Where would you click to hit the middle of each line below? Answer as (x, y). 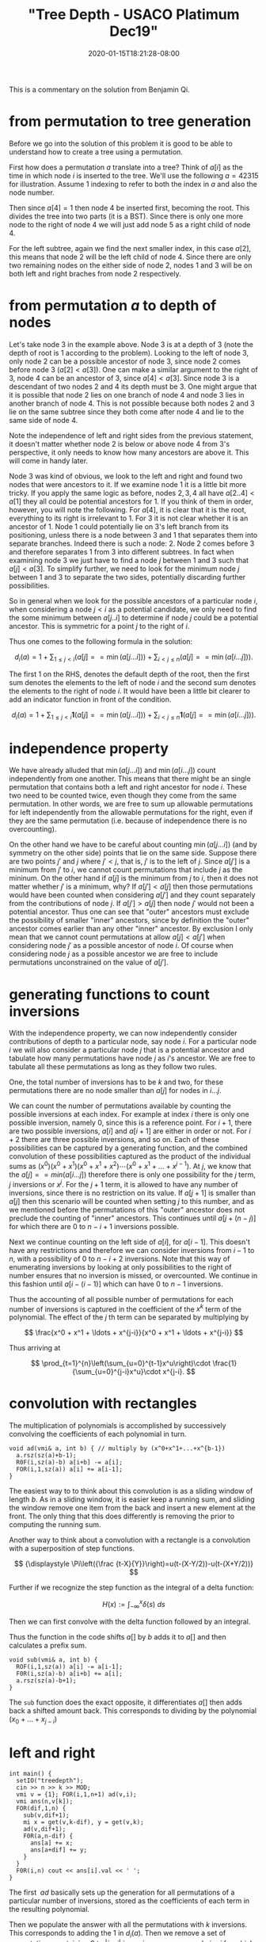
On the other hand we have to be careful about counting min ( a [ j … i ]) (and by (133, 844)
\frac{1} (225, 1363)
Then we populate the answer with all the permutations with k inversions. (128, 1925)
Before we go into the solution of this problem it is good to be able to (121, 143)
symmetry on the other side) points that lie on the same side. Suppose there (133, 853)
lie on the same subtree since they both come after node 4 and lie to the (127, 411)
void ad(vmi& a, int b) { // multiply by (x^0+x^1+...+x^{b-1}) (117, 1449)
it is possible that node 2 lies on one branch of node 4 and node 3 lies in (127, 394)
